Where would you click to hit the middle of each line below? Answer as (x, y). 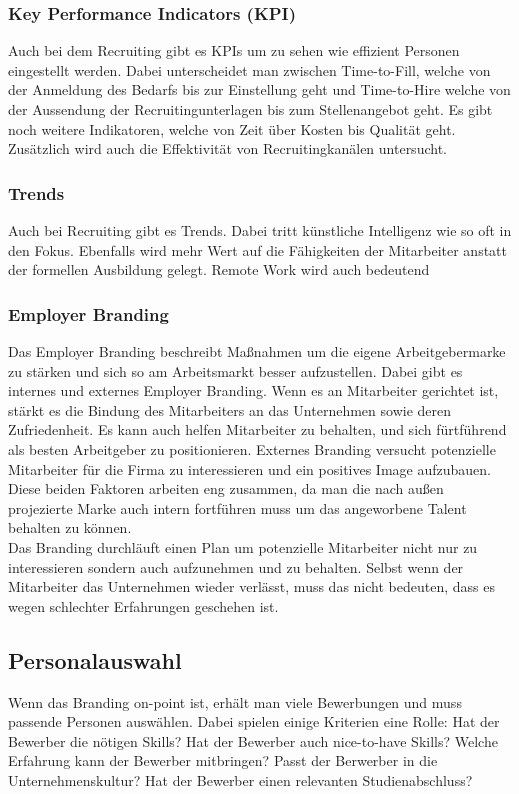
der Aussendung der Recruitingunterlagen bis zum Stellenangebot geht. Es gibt (250, 109)
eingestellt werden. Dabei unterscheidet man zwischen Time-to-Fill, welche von (249, 69)
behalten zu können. (70, 527)
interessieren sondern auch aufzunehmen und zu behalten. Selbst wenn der (236, 566)
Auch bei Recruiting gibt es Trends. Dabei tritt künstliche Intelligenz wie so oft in (260, 230)
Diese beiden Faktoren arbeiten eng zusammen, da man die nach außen (226, 488)
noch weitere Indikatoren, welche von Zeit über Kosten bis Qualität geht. (232, 128)
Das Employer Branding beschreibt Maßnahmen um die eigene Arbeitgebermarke (257, 351)
